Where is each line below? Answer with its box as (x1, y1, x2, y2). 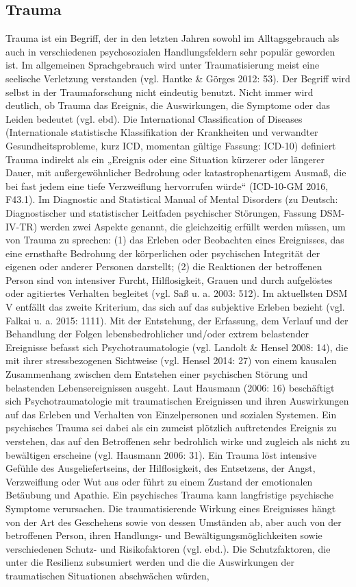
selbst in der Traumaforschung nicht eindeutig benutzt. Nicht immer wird (5, 84, 314, 99)
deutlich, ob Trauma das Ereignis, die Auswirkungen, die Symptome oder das (5, 98, 330, 112)
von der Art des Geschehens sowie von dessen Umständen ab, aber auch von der (5, 514, 342, 529)
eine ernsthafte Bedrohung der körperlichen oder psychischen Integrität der (5, 245, 320, 260)
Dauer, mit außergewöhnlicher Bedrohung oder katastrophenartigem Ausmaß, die (5, 165, 346, 180)
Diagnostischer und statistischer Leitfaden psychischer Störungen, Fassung (5, 205, 317, 219)
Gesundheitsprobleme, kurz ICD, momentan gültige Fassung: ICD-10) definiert (5, 138, 336, 152)
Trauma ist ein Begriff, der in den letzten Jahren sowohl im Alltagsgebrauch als (5, 31, 340, 45)
